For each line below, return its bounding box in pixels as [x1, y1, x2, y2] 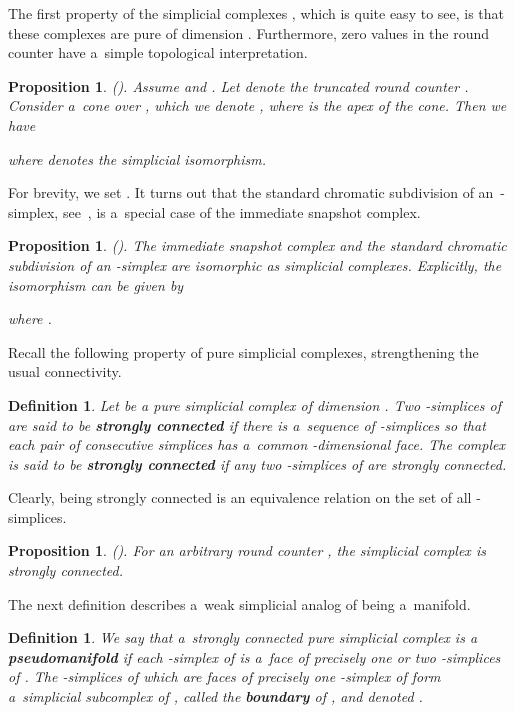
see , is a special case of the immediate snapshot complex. [62, 201, 421, 222]
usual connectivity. [8, 361, 122, 382]
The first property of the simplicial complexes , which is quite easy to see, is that [8, 3, 505, 23]
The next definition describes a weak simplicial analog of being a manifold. [8, 593, 471, 614]
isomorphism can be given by [8, 274, 184, 295]
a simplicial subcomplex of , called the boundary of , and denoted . [8, 686, 423, 707]
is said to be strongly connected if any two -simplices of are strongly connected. [8, 453, 507, 474]
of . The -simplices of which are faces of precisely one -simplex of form [8, 666, 441, 687]
